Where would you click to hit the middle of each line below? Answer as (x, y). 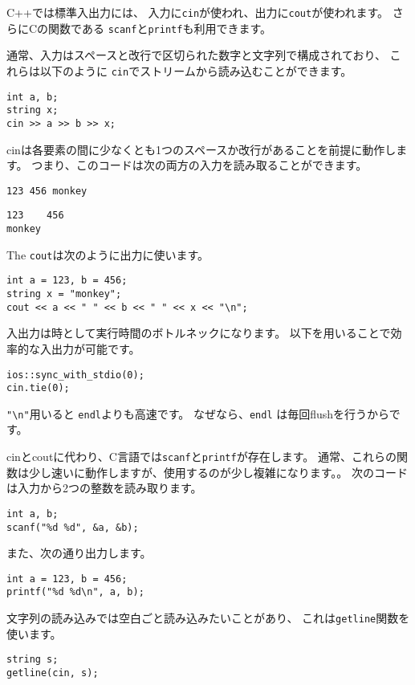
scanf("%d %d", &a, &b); (73, 527)
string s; (33, 660)
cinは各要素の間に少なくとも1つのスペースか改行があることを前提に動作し (201, 149)
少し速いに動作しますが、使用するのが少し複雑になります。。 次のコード (218, 472)
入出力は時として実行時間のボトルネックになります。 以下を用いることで (199, 333)
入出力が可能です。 (90, 348)
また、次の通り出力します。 (79, 553)
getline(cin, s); (53, 673)
